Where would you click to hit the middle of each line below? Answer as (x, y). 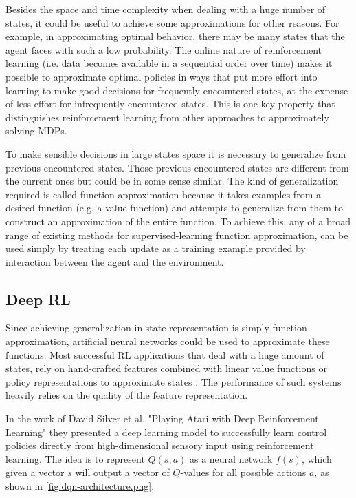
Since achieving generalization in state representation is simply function (156, 328)
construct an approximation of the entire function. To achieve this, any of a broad (178, 221)
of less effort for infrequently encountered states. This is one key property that (170, 104)
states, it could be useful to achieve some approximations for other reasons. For (173, 22)
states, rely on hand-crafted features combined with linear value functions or (166, 368)
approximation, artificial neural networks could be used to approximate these (168, 341)
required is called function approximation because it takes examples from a (163, 194)
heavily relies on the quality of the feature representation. (127, 395)
